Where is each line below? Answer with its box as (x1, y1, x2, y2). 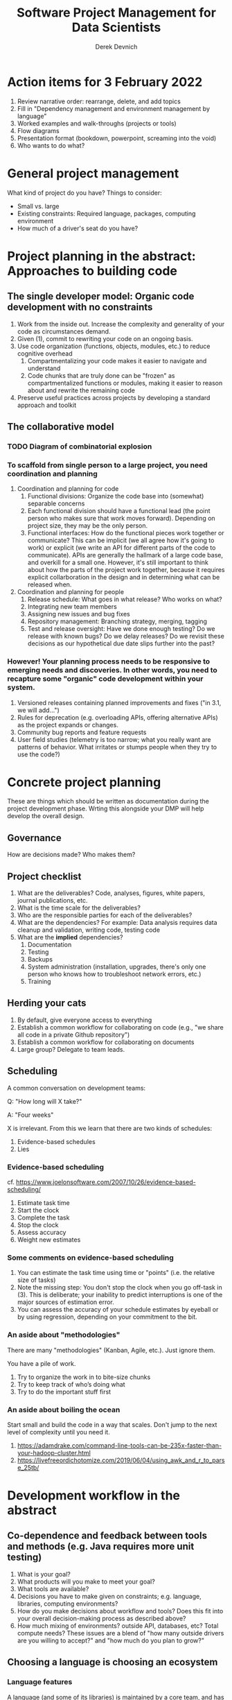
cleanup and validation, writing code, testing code (17, 926, 161, 934)
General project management (7, 165, 179, 181)
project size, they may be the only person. (27, 521, 148, 530)
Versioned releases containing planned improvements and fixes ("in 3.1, (17, 698, 222, 706)
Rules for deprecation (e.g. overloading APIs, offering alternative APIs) (17, 713, 218, 722)
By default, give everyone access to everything (17, 1016, 152, 1024)
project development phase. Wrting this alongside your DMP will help (7, 804, 204, 813)
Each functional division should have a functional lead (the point (27, 507, 211, 515)
